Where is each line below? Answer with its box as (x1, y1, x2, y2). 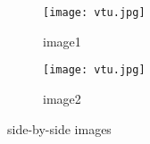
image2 (43, 89, 81, 107)
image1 (43, 31, 81, 50)
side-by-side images (7, 119, 112, 138)
